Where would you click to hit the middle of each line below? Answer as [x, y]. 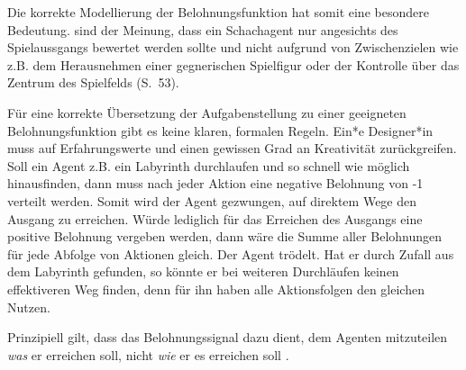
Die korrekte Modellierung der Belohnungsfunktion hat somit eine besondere [218, 12]
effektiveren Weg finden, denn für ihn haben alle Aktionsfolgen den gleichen [216, 289]
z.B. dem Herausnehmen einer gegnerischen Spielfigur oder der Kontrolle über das [233, 64]
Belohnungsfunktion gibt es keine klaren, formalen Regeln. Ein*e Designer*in [220, 130]
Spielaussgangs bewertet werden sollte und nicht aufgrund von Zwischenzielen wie [233, 47]
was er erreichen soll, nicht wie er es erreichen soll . [148, 354]
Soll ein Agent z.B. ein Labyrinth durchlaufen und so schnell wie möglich [209, 165]
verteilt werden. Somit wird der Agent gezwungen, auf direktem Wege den [212, 200]
